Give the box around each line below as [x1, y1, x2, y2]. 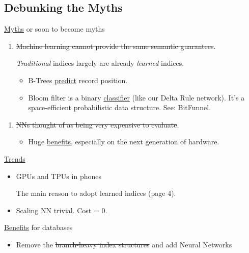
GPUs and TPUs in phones [16, 170, 101, 181]
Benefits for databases [4, 222, 73, 233]
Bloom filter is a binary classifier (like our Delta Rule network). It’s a [28, 92, 245, 103]
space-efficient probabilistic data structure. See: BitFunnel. [28, 102, 211, 113]
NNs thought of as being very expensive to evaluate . [16, 119, 179, 130]
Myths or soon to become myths [4, 23, 105, 34]
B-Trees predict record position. [28, 74, 128, 85]
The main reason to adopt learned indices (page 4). [16, 188, 176, 198]
